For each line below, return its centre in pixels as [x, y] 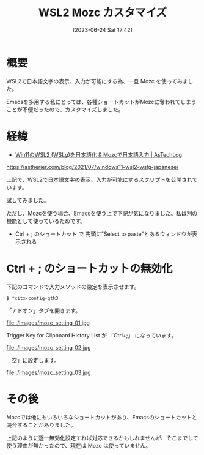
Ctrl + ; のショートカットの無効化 [89, 269]
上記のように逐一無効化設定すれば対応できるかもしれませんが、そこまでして [102, 438]
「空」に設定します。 [33, 360]
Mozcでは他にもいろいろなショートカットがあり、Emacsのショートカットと [102, 417]
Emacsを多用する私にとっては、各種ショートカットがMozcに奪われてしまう [101, 102]
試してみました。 [28, 200]
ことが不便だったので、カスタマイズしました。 [65, 109]
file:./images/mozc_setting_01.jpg [48, 323]
